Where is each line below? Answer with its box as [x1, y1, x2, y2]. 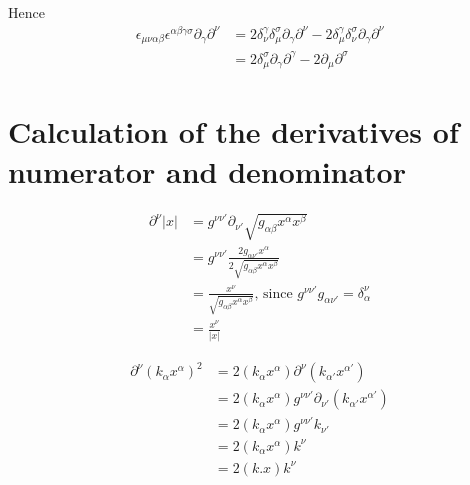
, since [254, 286, 293, 301]
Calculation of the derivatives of [8, 111, 459, 152]
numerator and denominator [8, 150, 406, 191]
